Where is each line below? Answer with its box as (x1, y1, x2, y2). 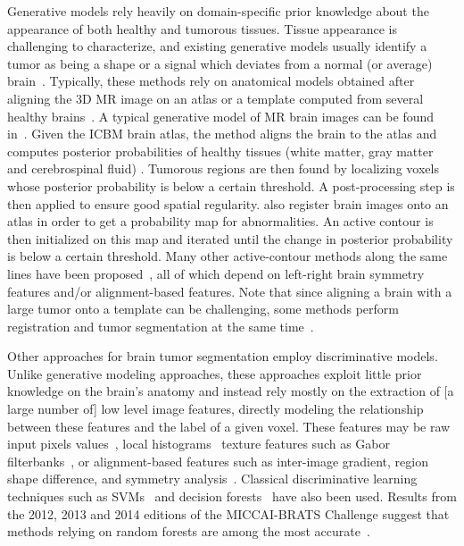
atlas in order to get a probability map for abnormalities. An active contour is (7, 212, 434, 231)
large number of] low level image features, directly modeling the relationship (7, 399, 424, 418)
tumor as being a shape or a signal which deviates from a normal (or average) (7, 54, 433, 72)
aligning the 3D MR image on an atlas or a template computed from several (7, 88, 424, 107)
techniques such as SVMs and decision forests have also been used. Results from (7, 487, 457, 506)
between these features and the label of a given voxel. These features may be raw (7, 416, 451, 435)
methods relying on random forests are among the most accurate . (7, 522, 370, 541)
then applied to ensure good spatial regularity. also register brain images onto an (7, 194, 449, 213)
